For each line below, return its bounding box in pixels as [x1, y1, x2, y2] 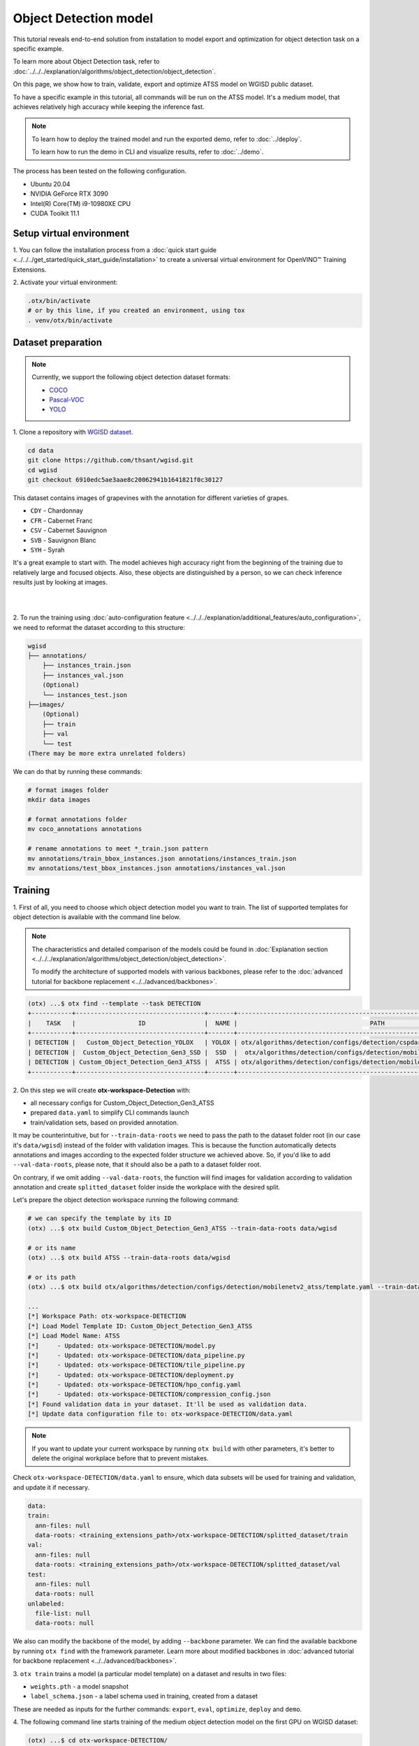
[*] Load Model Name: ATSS [27, 1332, 120, 1340]
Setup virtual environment [13, 227, 130, 239]
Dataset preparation [13, 337, 103, 349]
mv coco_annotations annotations [27, 825, 142, 833]
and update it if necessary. [13, 1483, 90, 1491]
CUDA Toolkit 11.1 [30, 210, 80, 218]
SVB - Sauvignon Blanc [30, 536, 97, 544]
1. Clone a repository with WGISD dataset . [13, 427, 133, 436]
